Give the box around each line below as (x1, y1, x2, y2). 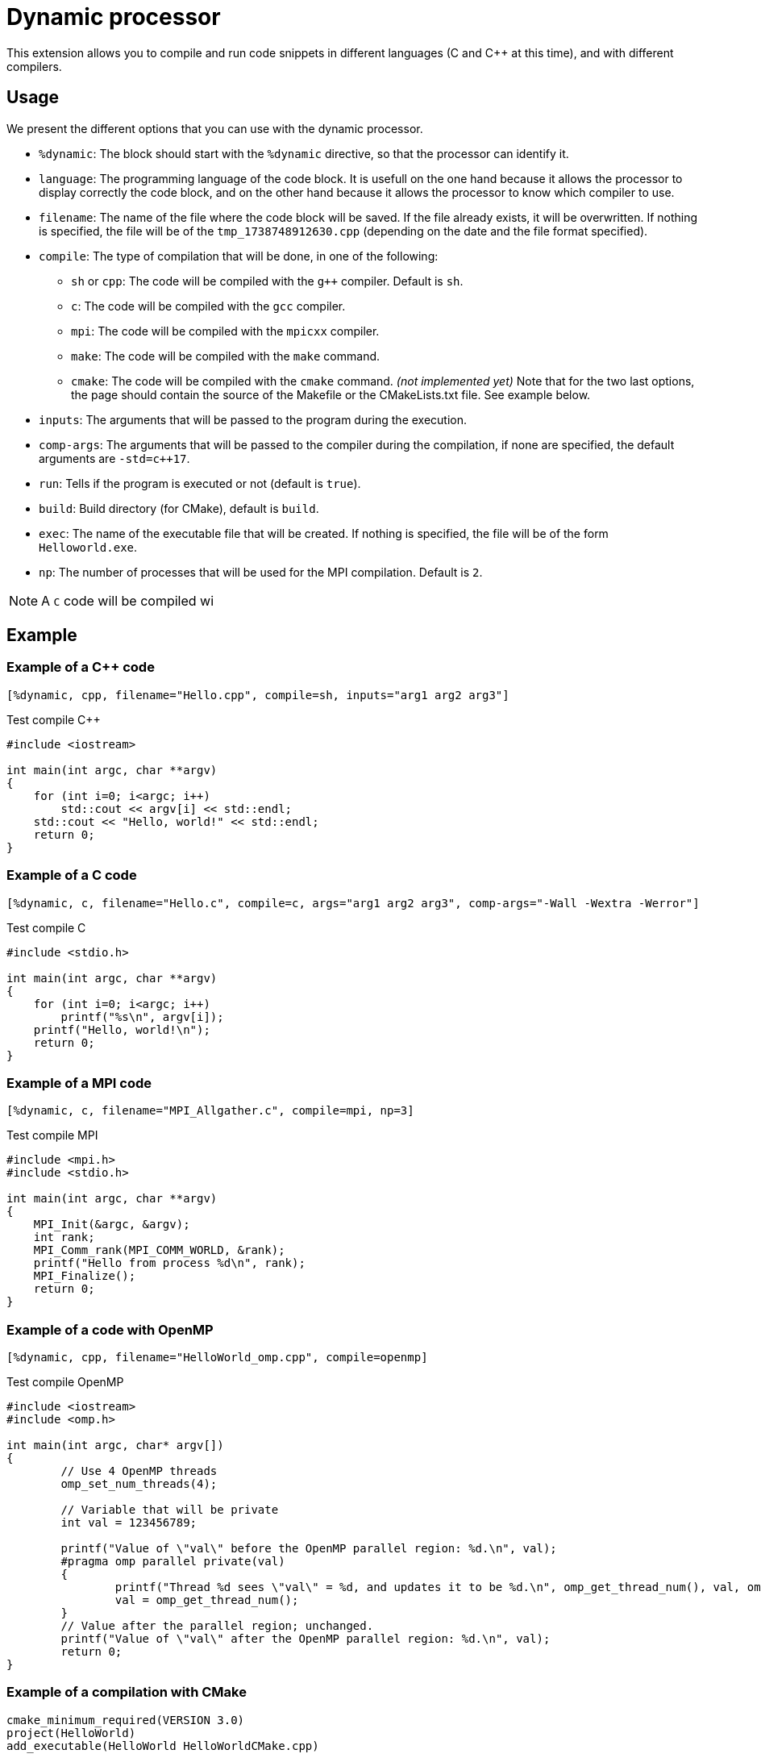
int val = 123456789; (60, 1516, 198, 1530)
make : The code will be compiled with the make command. (71, 348, 380, 363)
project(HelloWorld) (6, 1726, 136, 1739)
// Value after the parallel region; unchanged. (60, 1619, 374, 1633)
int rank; (33, 1231, 95, 1244)
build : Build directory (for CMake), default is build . (39, 501, 319, 515)
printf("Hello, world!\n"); (33, 1023, 210, 1036)
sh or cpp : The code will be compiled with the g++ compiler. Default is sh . (71, 273, 464, 288)
